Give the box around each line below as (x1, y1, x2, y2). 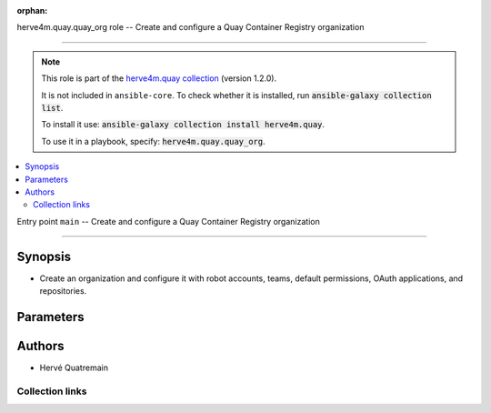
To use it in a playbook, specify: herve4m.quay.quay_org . (41, 136, 266, 146)
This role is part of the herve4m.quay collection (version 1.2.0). (41, 73, 277, 84)
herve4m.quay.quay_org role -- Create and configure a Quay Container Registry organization (16, 22, 365, 33)
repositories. (39, 285, 87, 296)
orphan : (16, 5, 48, 15)
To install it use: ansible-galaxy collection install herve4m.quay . (41, 119, 326, 130)
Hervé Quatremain (39, 362, 109, 373)
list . (41, 102, 64, 113)
